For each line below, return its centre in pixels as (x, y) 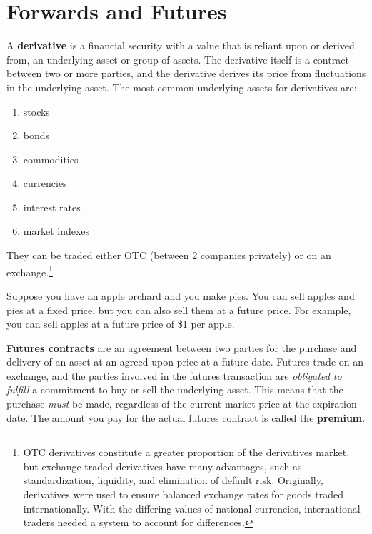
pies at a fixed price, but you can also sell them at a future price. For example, (179, 309)
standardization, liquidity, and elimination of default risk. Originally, (173, 480)
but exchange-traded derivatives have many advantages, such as (162, 466)
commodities (51, 159)
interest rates (52, 207)
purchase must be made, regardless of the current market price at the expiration (182, 404)
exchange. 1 (30, 271)
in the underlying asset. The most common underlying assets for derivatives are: (182, 87)
